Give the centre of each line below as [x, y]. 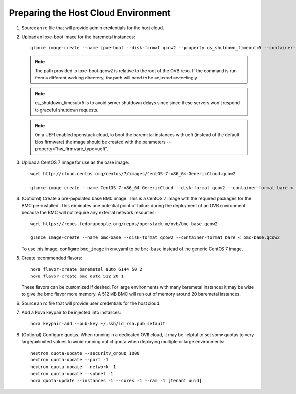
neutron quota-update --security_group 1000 [85, 353]
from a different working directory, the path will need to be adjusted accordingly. [116, 78]
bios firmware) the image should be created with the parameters [100, 142]
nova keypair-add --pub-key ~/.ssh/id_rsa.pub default [98, 324]
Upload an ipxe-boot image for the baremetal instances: [78, 37]
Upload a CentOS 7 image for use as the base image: [75, 162]
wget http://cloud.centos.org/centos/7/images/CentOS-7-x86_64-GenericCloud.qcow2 [133, 174]
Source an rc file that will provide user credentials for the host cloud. [91, 303]
